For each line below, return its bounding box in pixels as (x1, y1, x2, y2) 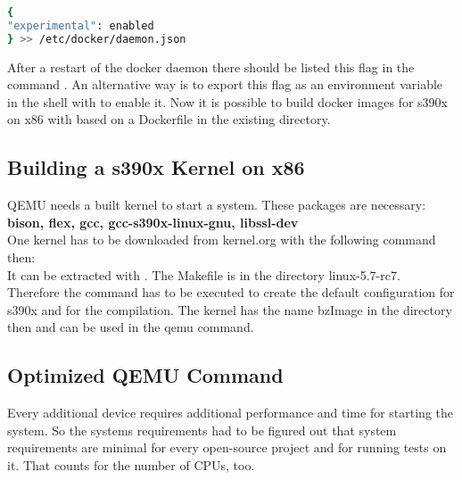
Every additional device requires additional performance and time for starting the (7, 403, 454, 422)
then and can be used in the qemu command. (7, 318, 254, 336)
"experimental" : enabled (7, 19, 154, 32)
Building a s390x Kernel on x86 (7, 153, 305, 181)
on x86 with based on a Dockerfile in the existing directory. (7, 110, 331, 128)
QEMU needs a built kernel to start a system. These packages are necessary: (7, 195, 426, 214)
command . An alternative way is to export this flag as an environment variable (7, 75, 443, 94)
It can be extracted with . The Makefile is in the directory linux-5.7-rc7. (7, 265, 400, 284)
